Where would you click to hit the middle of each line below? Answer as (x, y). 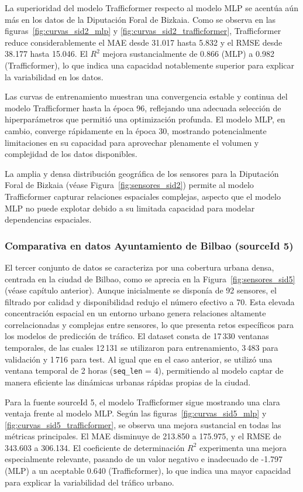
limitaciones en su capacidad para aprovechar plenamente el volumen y (132, 142)
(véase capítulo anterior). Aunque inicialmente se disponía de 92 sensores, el (141, 290)
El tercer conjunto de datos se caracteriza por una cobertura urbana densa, (140, 267)
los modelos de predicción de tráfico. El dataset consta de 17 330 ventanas (137, 336)
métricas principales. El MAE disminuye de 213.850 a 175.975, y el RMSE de (143, 436)
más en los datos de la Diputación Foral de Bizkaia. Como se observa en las (140, 19)
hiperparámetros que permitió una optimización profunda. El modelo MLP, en (145, 119)
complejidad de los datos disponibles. (71, 154)
